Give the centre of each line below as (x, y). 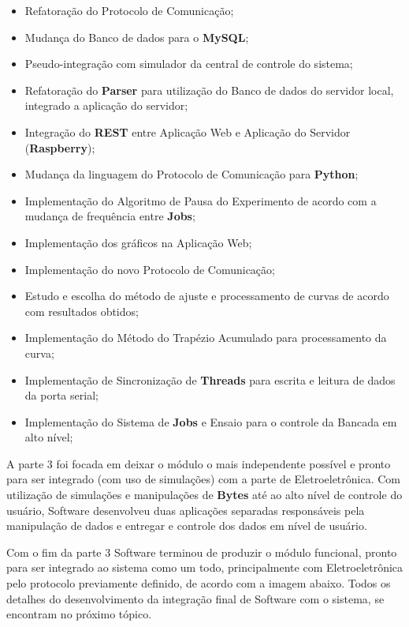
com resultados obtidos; (82, 311)
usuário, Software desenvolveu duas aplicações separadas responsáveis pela (186, 510)
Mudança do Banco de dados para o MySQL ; (137, 37)
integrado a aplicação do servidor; (106, 105)
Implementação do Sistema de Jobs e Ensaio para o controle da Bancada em (211, 421)
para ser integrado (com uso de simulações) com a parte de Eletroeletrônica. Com (204, 479)
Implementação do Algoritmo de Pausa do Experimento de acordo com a (201, 200)
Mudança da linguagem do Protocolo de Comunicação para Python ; (191, 174)
